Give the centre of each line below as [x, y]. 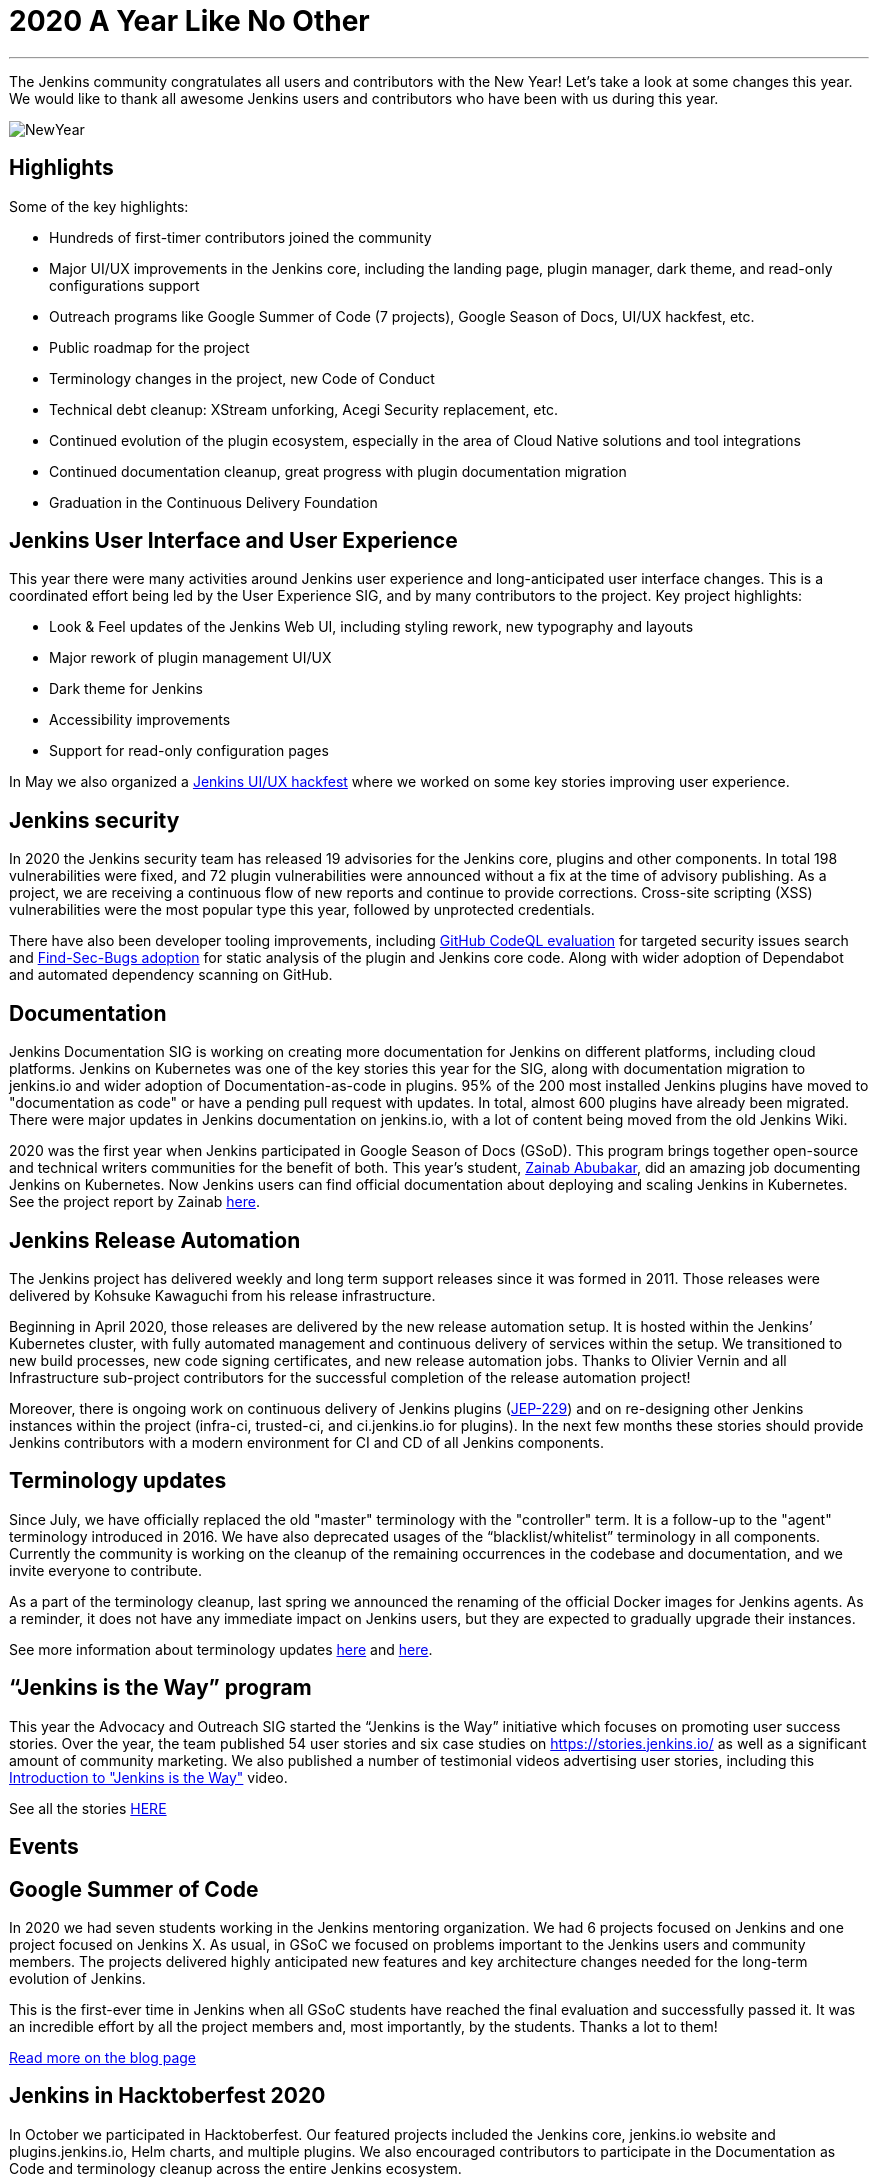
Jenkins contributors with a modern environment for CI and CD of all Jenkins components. [306, 1442]
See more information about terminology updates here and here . [221, 1649]
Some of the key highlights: [99, 206]
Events [44, 1847]
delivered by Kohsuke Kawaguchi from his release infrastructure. [222, 1295]
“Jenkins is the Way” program [160, 1688]
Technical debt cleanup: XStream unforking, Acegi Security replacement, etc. [303, 409]
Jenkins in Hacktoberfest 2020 [167, 2096]
